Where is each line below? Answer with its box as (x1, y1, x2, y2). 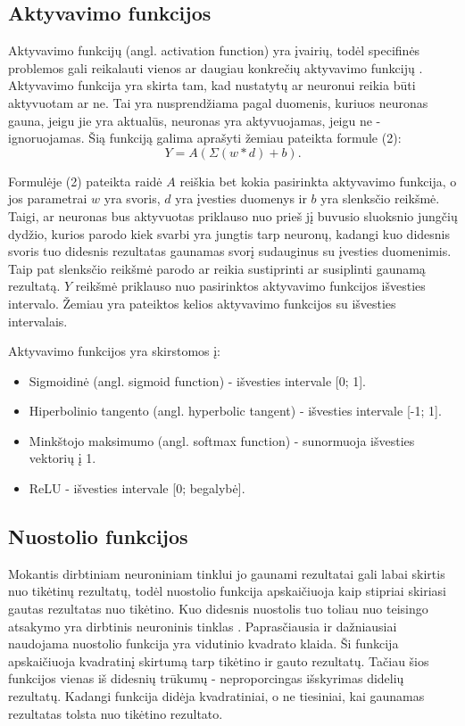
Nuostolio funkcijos (8, 523, 188, 550)
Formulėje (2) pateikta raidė (8, 171, 162, 190)
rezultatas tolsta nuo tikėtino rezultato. (8, 704, 223, 722)
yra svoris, (104, 189, 161, 208)
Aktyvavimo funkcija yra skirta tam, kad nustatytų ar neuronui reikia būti (8, 76, 416, 95)
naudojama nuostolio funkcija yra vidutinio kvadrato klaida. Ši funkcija (8, 634, 399, 653)
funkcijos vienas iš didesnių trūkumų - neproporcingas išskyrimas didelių (8, 669, 404, 688)
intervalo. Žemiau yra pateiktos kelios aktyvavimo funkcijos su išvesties (8, 293, 396, 312)
